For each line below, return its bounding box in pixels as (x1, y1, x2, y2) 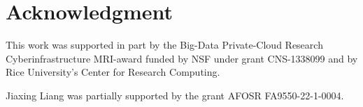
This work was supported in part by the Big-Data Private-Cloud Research (6, 38, 323, 52)
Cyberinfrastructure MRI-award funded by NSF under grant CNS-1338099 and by (6, 51, 358, 65)
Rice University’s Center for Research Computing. (6, 65, 220, 79)
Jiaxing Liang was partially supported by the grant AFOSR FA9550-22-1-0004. (6, 88, 344, 102)
